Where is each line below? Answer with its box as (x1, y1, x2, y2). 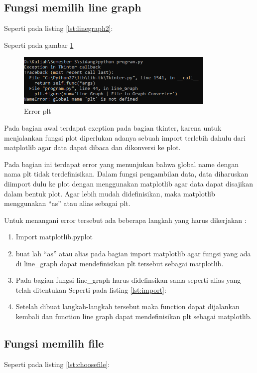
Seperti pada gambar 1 (4, 39, 74, 50)
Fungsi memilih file (4, 335, 104, 351)
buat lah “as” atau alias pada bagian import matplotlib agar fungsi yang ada (15, 248, 251, 258)
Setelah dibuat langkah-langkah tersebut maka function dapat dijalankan (15, 301, 240, 312)
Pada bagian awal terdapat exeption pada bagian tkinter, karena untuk (4, 122, 222, 133)
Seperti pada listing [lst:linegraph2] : (4, 23, 113, 33)
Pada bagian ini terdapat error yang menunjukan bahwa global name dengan (4, 159, 239, 169)
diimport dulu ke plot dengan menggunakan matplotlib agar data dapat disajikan (4, 178, 253, 188)
